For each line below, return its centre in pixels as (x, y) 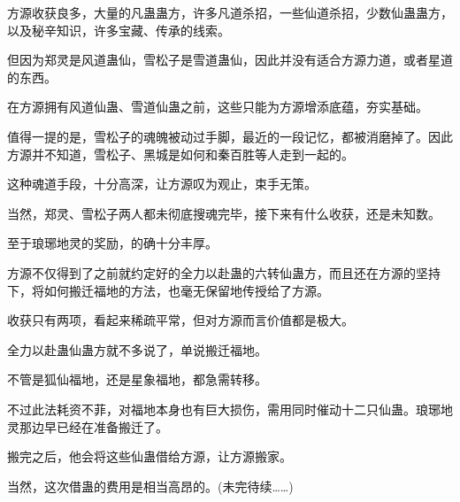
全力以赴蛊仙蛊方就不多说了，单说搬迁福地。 (137, 349)
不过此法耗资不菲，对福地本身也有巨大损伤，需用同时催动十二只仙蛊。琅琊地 (230, 409)
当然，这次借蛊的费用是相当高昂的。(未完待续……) (150, 486)
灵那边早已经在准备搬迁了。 (88, 426)
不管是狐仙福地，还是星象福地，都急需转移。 (137, 379)
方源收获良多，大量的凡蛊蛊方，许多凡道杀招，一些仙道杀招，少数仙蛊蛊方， (230, 12)
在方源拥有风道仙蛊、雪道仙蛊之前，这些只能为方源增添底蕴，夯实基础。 (218, 107)
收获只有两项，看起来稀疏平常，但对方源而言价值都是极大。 (180, 320)
